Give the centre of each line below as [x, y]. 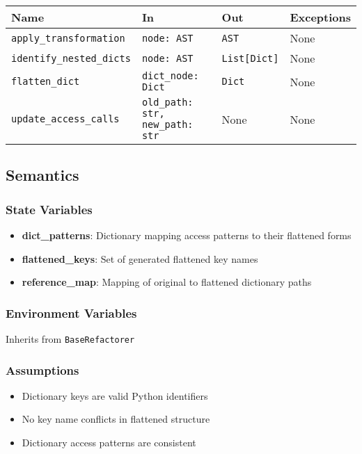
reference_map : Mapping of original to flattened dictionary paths [167, 282]
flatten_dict [46, 81]
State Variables [49, 209]
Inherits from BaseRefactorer [70, 339]
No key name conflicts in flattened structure [116, 419]
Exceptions [320, 17]
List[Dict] [250, 58]
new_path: [167, 124]
